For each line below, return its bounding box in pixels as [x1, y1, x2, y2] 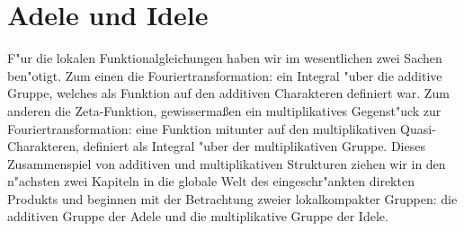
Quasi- [400, 119, 436, 138]
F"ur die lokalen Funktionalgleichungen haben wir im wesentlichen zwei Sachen [7, 49, 442, 67]
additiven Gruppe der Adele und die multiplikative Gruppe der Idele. [7, 207, 388, 226]
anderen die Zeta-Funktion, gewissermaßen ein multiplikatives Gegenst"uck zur [7, 101, 442, 120]
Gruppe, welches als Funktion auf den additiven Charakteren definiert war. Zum [7, 84, 450, 102]
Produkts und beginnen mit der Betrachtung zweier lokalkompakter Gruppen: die [7, 189, 458, 208]
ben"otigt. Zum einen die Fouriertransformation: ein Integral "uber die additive [7, 66, 442, 84]
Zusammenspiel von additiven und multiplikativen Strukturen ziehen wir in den [7, 154, 446, 173]
